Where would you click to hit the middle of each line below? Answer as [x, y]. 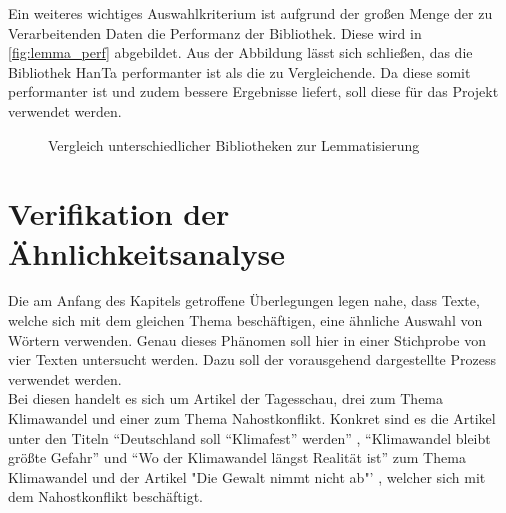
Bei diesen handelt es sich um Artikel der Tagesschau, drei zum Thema [226, 398]
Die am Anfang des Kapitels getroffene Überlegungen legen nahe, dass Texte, [244, 300]
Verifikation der [119, 213]
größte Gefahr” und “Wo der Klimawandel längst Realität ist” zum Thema [237, 457]
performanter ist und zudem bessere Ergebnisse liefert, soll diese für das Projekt [253, 91]
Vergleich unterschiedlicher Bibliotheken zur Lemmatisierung [234, 144]
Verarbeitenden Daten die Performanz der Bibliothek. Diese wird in [215, 32]
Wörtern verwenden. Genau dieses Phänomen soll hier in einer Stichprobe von [247, 339]
